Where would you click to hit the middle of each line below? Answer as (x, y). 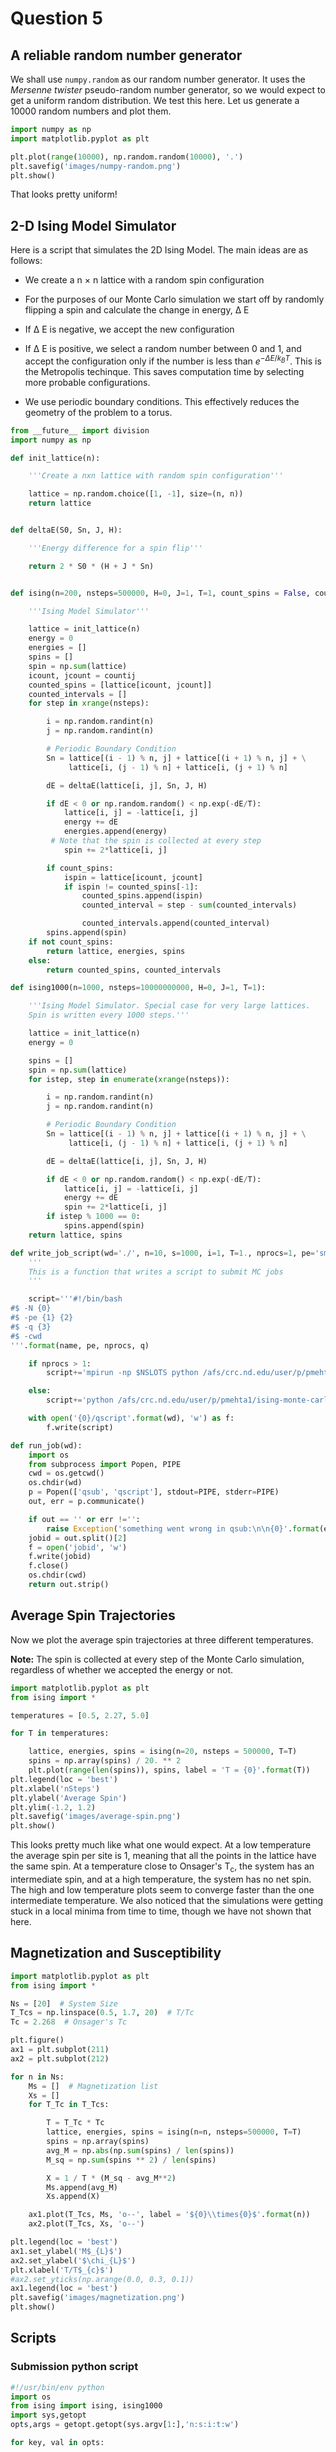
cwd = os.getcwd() (66, 1473)
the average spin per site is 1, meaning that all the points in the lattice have (163, 1856)
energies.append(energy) (115, 832)
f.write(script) (80, 1427)
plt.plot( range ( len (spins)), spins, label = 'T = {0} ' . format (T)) (169, 1770)
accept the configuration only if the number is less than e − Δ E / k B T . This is (173, 360)
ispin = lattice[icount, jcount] (133, 877)
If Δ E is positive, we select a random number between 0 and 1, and (163, 349)
